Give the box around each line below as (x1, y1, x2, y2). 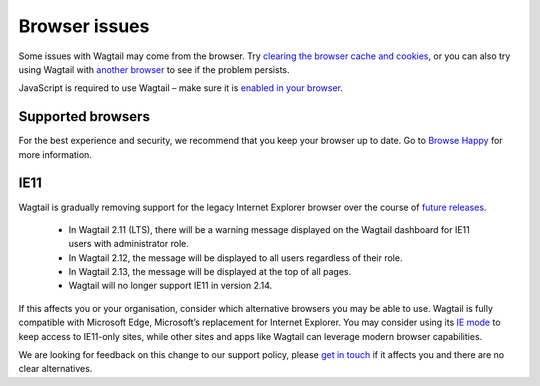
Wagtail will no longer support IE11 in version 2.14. (68, 280, 273, 292)
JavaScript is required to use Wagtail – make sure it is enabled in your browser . (18, 82, 344, 94)
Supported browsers (18, 108, 150, 125)
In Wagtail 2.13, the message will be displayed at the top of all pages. (68, 266, 352, 278)
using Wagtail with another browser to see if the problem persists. (18, 63, 290, 75)
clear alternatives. (18, 363, 93, 375)
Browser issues (18, 15, 150, 37)
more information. (18, 148, 92, 160)
